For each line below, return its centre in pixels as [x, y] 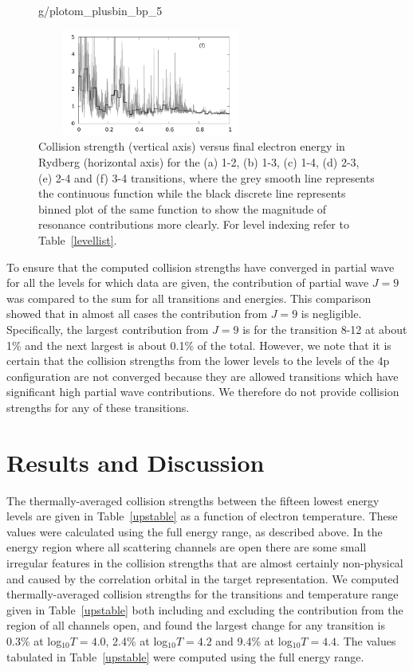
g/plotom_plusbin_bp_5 [100, 10]
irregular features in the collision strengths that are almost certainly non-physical [205, 563]
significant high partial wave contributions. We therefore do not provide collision [203, 392]
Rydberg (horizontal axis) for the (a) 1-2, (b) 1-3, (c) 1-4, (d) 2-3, [199, 162]
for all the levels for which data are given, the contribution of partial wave [188, 283]
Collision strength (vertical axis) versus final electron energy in [192, 146]
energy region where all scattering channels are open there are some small [187, 547]
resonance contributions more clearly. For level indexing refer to [194, 224]
